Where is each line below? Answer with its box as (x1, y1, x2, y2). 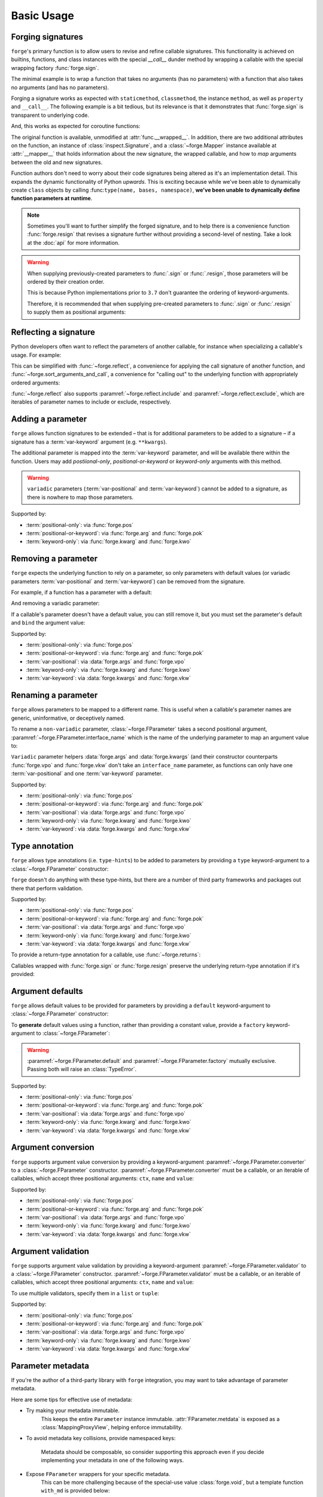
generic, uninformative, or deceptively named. (11, 714, 125, 722)
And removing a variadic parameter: (11, 599, 100, 607)
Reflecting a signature (11, 327, 96, 338)
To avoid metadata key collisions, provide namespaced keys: (26, 1435, 176, 1442)
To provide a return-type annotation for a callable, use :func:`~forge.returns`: (11, 951, 201, 958)
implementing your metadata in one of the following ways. (41, 1457, 184, 1464)
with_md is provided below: (41, 1487, 110, 1494)
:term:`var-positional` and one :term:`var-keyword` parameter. (11, 770, 163, 777)
